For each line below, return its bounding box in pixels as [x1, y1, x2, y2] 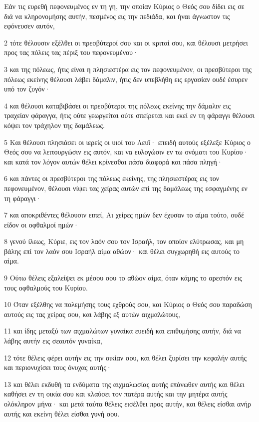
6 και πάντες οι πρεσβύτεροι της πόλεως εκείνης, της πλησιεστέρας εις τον [4, 173, 220, 183]
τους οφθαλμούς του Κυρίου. [4, 282, 88, 292]
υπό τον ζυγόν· [4, 83, 50, 94]
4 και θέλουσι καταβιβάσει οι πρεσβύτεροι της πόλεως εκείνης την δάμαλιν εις [4, 100, 231, 110]
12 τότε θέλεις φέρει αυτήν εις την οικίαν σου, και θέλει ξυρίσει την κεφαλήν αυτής [4, 352, 247, 362]
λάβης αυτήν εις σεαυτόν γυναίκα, [4, 335, 102, 346]
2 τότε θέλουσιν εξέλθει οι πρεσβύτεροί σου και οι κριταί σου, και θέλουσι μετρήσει [4, 37, 248, 47]
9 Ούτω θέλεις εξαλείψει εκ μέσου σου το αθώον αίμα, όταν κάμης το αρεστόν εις [4, 272, 243, 283]
